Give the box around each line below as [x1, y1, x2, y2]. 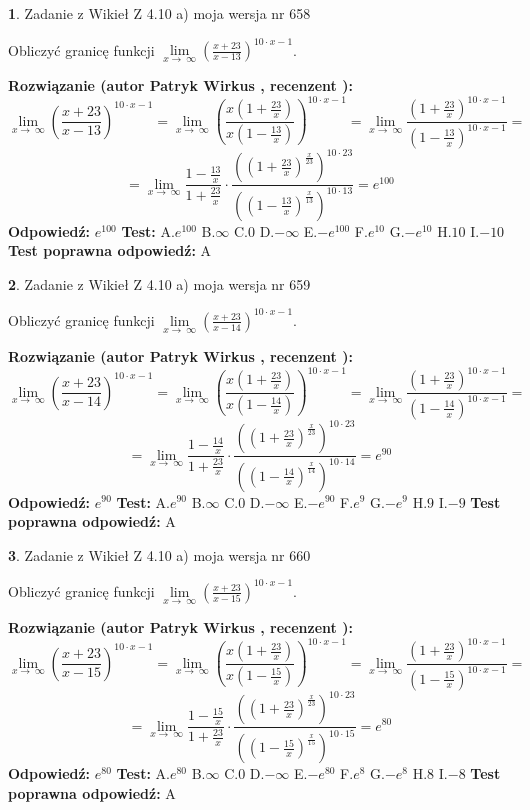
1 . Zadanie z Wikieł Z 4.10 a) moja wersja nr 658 [8, 3, 311, 23]
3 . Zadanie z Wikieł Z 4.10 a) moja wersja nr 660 [8, 544, 311, 565]
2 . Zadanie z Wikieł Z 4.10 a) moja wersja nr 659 [8, 273, 311, 294]
